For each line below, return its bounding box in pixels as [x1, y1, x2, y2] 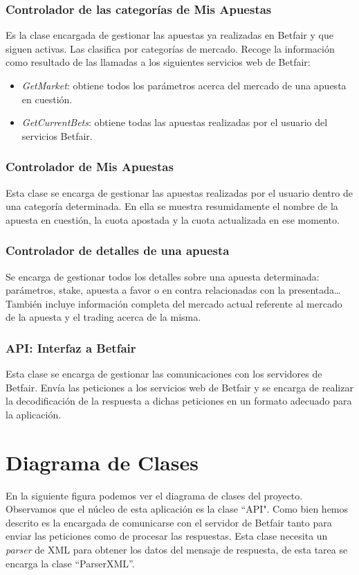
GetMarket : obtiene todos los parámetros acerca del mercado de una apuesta [21, 78, 347, 92]
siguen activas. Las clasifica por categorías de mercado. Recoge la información [6, 41, 335, 55]
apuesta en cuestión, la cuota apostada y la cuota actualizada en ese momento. [6, 212, 340, 227]
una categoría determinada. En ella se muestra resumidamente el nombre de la [6, 199, 338, 213]
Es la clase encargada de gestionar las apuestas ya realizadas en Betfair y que [6, 28, 333, 42]
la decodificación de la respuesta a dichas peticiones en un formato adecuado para [6, 393, 352, 408]
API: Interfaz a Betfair [6, 339, 136, 356]
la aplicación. [6, 407, 62, 421]
